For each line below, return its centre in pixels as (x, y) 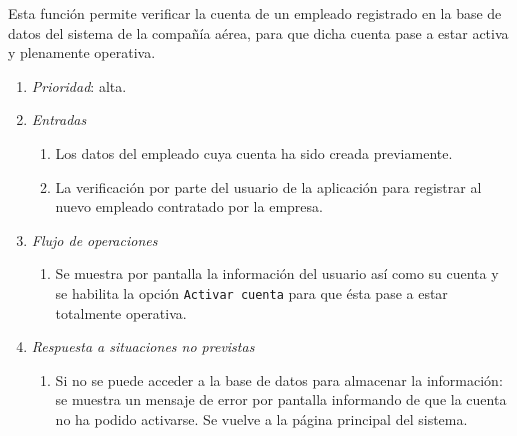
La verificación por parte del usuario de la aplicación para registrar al (268, 186)
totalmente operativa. (121, 312)
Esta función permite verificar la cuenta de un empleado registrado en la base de (255, 13)
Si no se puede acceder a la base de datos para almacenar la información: (279, 379)
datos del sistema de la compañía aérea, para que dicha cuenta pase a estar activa (258, 32)
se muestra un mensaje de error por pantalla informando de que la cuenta (281, 399)
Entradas (59, 119)
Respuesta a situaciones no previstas (143, 346)
